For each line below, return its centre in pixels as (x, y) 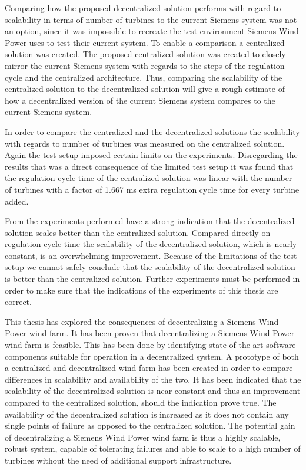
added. (17, 201)
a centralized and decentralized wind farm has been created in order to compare (149, 368)
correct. (18, 302)
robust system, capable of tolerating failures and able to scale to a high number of (153, 448)
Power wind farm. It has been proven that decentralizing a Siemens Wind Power (150, 333)
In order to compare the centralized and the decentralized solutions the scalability (152, 131)
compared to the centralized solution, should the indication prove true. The (141, 402)
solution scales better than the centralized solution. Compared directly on (138, 232)
